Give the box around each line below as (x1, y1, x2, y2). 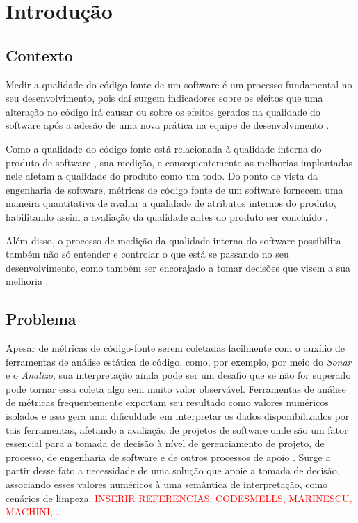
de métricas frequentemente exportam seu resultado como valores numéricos (6, 395, 329, 409)
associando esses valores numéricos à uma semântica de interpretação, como (6, 477, 328, 492)
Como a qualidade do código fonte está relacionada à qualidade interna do (6, 141, 322, 155)
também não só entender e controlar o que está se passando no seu (6, 247, 289, 261)
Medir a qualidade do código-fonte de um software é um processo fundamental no (6, 77, 352, 91)
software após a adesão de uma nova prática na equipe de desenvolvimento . (6, 118, 329, 132)
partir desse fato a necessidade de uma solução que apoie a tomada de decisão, (6, 463, 340, 478)
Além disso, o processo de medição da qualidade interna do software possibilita (6, 233, 341, 247)
